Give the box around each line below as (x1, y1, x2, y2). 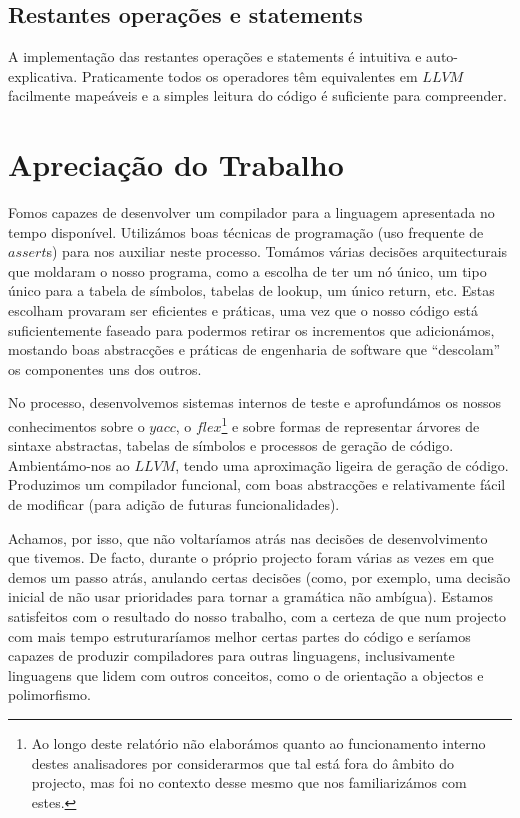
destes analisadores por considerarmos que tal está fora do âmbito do (31, 752, 455, 773)
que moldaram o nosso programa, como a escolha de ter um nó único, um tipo (8, 260, 487, 281)
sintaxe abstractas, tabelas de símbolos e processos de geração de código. (8, 435, 454, 456)
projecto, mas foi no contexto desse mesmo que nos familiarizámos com (31, 772, 467, 793)
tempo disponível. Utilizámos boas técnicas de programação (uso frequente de (8, 221, 484, 242)
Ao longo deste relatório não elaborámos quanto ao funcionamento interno (31, 733, 486, 754)
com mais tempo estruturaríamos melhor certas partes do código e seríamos (8, 625, 471, 646)
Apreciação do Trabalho (8, 144, 344, 185)
